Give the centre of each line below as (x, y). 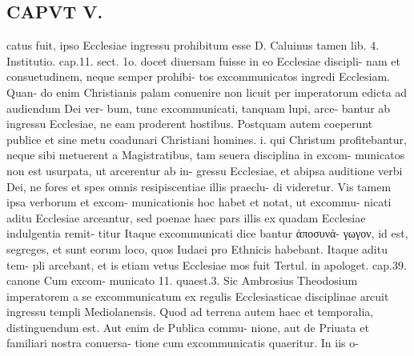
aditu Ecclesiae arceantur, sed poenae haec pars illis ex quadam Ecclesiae (186, 217)
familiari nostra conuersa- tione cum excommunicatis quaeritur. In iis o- (183, 343)
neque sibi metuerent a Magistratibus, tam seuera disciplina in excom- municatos (206, 155)
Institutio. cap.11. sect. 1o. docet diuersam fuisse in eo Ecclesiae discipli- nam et (203, 60)
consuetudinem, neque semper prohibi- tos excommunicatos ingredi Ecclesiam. (199, 76)
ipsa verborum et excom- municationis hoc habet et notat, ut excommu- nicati (199, 202)
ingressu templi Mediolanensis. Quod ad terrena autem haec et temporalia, (190, 312)
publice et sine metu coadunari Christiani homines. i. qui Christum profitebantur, (207, 139)
